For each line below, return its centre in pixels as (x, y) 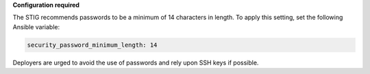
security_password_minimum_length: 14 (92, 45)
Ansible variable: (36, 26)
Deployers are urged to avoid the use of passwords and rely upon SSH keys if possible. (136, 62)
